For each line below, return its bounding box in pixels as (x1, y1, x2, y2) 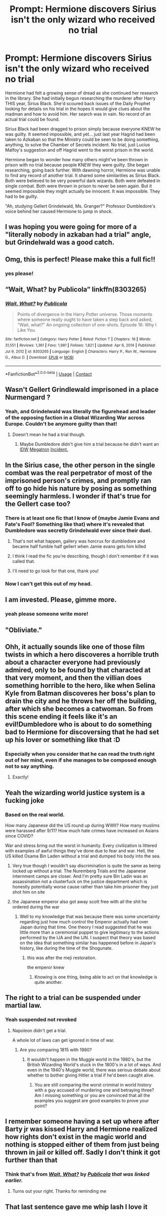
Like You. (17, 327, 36, 333)
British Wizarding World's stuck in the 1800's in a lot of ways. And (27, 1061, 161, 1067)
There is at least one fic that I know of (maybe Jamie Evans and (5, 514, 160, 521)
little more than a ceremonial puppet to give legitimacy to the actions (19, 929, 160, 935)
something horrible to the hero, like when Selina (5, 681, 156, 690)
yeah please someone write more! (5, 610, 88, 617)
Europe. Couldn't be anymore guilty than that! (5, 420, 118, 427)
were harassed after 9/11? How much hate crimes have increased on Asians (5, 827, 159, 834)
